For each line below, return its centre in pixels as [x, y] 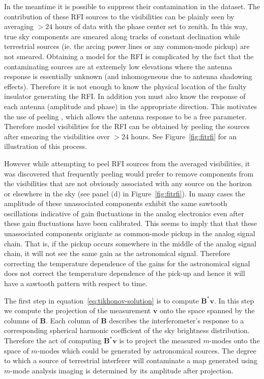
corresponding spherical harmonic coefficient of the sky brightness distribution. [127, 330]
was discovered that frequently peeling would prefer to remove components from [129, 173]
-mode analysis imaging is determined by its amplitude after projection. [122, 370]
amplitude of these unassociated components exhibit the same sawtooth [116, 203]
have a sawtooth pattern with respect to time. [76, 283]
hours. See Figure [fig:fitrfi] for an [184, 136]
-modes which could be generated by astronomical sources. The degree [147, 350]
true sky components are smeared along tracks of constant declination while [122, 36]
